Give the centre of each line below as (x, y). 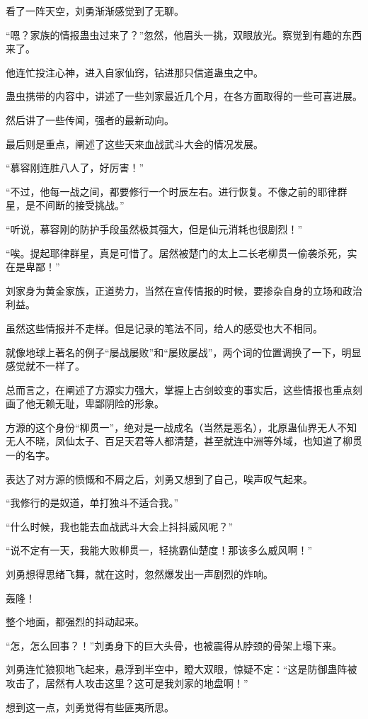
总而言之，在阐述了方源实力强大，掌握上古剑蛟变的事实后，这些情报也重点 (179, 389)
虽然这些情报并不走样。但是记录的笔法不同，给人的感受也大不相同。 (164, 328)
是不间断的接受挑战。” (75, 205)
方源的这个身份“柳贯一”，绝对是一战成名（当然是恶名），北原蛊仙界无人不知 (182, 427)
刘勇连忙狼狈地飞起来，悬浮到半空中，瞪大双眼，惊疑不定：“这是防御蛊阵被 (182, 669)
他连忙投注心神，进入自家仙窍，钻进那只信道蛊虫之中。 (134, 72)
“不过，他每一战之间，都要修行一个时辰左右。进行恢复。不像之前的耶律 (172, 191)
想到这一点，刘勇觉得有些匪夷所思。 (90, 707)
